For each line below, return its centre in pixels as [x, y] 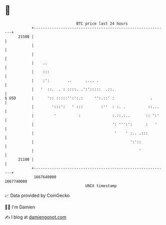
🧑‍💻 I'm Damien [20, 207]
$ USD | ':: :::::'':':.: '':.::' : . [79, 98]
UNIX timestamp [101, 186]
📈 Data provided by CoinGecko [37, 195]
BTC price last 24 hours [102, 24]
